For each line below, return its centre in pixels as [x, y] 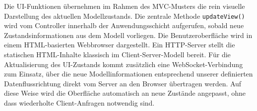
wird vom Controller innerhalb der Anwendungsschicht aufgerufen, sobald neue [124, 25]
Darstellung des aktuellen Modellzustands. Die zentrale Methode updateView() [125, 16]
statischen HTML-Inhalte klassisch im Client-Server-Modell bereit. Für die [117, 55]
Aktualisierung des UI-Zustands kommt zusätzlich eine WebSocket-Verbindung [124, 64]
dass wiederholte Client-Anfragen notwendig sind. [79, 103]
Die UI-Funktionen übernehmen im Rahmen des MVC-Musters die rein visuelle [125, 6]
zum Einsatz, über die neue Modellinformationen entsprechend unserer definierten [128, 74]
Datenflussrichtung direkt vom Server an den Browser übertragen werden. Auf [123, 83]
